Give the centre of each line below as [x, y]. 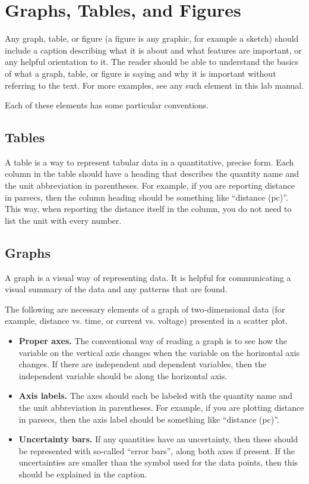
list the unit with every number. [63, 220]
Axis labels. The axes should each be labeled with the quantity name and [155, 396]
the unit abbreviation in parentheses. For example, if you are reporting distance [150, 185]
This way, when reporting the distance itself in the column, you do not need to [148, 209]
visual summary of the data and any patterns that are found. [116, 289]
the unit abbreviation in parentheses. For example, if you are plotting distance [161, 407]
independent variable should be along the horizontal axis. [123, 375]
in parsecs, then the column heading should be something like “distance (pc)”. [146, 197]
